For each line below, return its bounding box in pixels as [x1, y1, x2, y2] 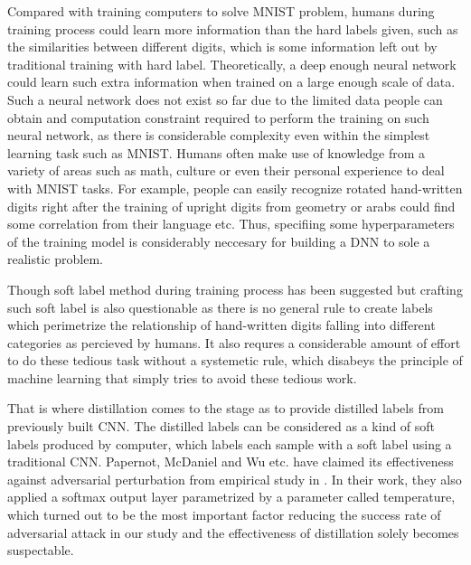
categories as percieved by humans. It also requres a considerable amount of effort [7, 333, 461, 352]
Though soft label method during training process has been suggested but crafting [7, 279, 463, 298]
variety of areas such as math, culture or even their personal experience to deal [7, 161, 445, 180]
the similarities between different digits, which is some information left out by [7, 37, 438, 56]
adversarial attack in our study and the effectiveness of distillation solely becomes [7, 523, 459, 541]
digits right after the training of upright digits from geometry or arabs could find [7, 196, 456, 215]
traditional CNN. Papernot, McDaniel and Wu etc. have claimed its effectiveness [7, 452, 454, 471]
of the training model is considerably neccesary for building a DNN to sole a [7, 231, 430, 250]
